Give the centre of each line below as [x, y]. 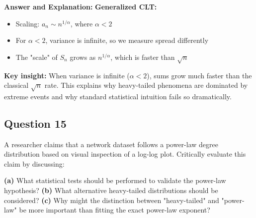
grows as [83, 57]
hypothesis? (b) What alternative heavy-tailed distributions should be [111, 190]
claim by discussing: [34, 163]
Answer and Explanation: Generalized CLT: [81, 6]
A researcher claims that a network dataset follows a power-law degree [111, 144]
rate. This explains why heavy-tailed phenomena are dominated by [146, 85]
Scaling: [28, 23]
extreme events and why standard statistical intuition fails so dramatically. [118, 96]
